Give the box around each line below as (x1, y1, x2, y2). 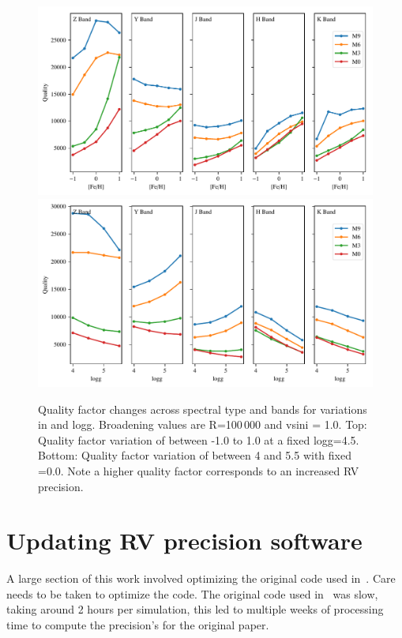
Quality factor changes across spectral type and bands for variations (38, 400, 367, 417)
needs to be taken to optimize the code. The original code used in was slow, (6, 585, 378, 602)
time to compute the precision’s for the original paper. (6, 617, 269, 633)
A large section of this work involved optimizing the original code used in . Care (6, 570, 396, 587)
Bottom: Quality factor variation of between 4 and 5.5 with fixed (38, 447, 351, 463)
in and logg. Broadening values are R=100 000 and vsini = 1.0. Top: (38, 416, 367, 433)
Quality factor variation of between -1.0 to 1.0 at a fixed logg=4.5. (38, 431, 359, 448)
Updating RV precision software (6, 524, 363, 557)
